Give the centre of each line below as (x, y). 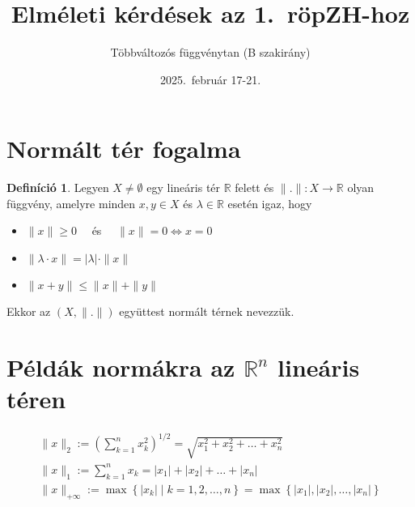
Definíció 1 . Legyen (58, 187)
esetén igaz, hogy (270, 203)
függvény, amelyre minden (71, 203)
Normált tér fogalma (124, 149)
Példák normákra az (121, 366)
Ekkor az (29, 311)
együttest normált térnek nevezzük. (207, 311)
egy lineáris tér (184, 187)
